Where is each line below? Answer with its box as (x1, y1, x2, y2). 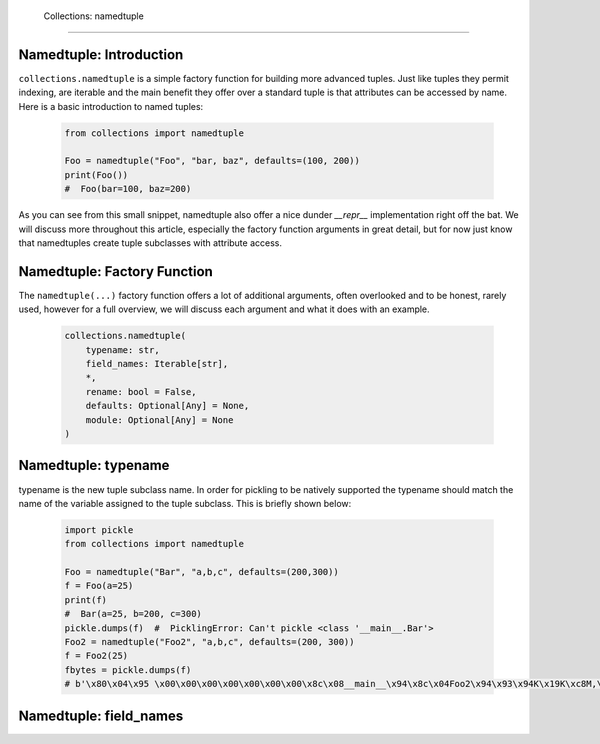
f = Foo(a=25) (64, 580, 134, 592)
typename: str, (85, 344, 160, 355)
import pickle (64, 524, 134, 535)
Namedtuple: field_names (18, 707, 184, 724)
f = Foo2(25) (64, 650, 129, 662)
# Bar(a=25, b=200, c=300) (64, 608, 202, 620)
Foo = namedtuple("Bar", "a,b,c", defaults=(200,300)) (64, 566, 339, 578)
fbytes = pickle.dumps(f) (64, 664, 192, 675)
